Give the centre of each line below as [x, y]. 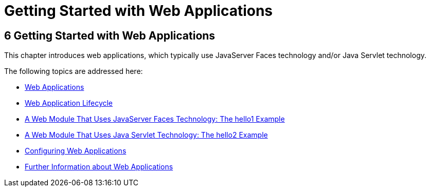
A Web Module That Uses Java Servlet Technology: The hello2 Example [146, 135]
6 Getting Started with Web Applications [110, 35]
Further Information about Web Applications [99, 167]
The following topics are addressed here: [74, 71]
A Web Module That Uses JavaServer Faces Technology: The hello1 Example [155, 119]
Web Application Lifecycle [69, 103]
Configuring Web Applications [76, 151]
